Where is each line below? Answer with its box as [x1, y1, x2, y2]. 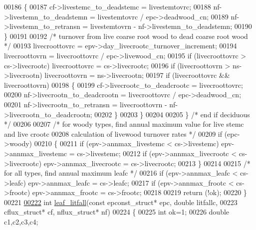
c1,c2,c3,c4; [4, 217, 38, 227]
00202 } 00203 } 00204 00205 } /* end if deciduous [94, 109, 250, 119]
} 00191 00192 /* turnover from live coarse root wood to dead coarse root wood [4, 30, 248, 41]
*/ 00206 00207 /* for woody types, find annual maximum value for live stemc [4, 119, 244, 129]
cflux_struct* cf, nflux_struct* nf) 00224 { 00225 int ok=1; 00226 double [4, 207, 230, 217]
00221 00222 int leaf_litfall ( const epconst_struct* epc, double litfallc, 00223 [4, 197, 238, 207]
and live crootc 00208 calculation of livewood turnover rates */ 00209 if [4, 128, 222, 139]
